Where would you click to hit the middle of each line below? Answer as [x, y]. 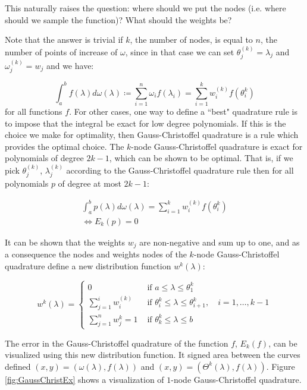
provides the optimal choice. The [65, 146]
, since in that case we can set [180, 51]
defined [18, 366]
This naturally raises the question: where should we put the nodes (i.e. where [145, 8]
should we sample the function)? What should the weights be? [118, 19]
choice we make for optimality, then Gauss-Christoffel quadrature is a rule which [152, 135]
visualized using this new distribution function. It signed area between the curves [153, 355]
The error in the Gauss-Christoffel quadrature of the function [117, 343]
